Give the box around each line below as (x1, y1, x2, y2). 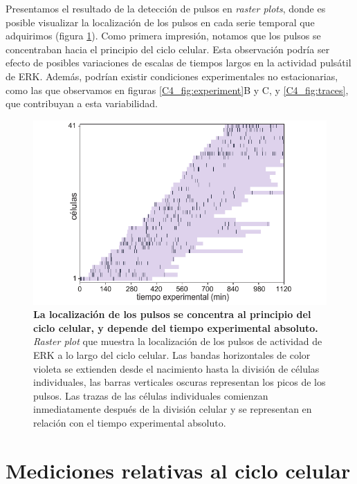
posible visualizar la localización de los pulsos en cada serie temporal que (6, 15, 315, 29)
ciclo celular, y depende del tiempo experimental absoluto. (33, 320, 318, 335)
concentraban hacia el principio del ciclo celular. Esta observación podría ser (6, 41, 330, 56)
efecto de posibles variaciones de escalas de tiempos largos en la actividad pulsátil (6, 55, 351, 70)
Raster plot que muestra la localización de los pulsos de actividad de (33, 334, 322, 348)
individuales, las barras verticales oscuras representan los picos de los (33, 375, 326, 389)
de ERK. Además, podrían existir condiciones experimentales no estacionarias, (6, 68, 338, 83)
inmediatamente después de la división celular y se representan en (33, 402, 312, 416)
